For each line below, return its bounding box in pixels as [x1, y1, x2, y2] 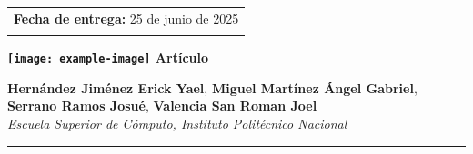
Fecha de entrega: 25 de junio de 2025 [14, 8, 239, 27]
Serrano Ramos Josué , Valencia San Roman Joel [7, 96, 317, 115]
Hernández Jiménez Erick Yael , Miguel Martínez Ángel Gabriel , [7, 78, 418, 97]
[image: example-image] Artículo [7, 48, 209, 67]
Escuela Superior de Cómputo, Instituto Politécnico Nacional [7, 113, 347, 132]
